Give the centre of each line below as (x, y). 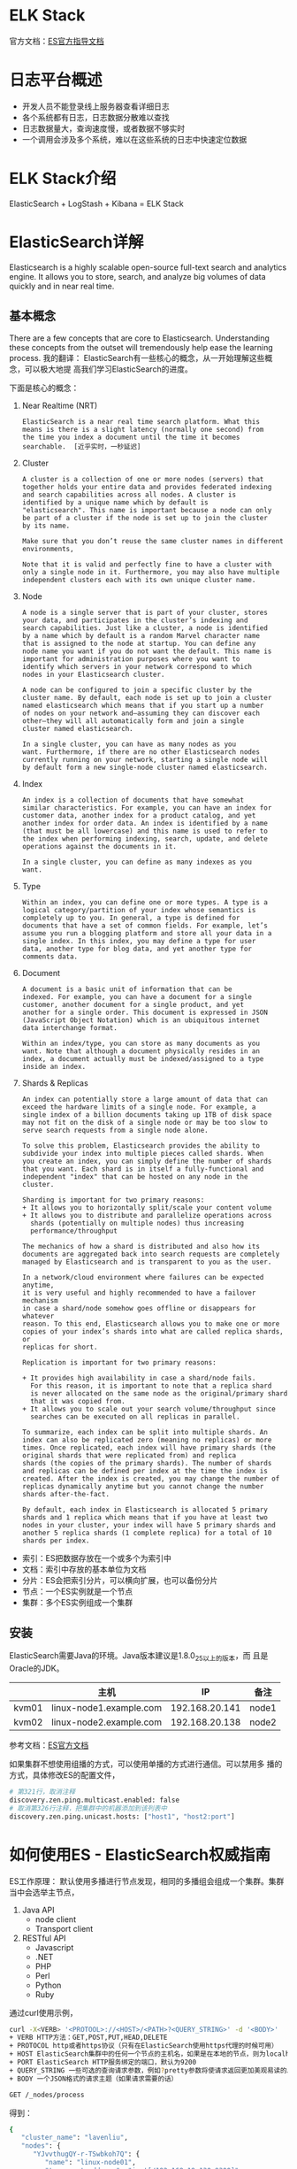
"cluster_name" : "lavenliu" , (74, 2138)
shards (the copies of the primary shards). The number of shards (147, 1463)
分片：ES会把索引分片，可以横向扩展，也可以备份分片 (120, 1580)
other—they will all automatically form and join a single (133, 721)
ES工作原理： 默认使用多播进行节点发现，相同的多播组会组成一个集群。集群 (147, 1881)
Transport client (64, 1928)
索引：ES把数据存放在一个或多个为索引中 (97, 1558)
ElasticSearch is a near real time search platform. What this (141, 421)
